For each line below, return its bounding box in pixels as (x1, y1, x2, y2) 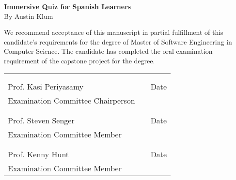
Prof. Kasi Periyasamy (8, 80, 84, 92)
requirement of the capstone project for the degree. (4, 55, 155, 65)
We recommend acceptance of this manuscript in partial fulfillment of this (4, 27, 223, 37)
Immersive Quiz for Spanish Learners (4, 1, 131, 11)
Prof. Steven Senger (8, 114, 75, 126)
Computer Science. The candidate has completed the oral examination (4, 46, 213, 56)
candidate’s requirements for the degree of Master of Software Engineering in (4, 36, 232, 46)
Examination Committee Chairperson (8, 94, 135, 106)
